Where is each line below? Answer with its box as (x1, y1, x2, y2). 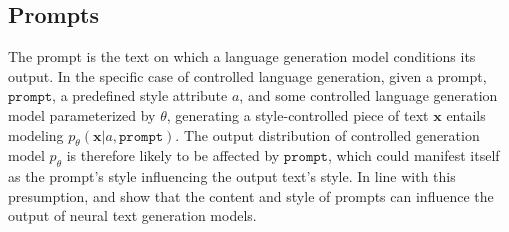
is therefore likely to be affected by (66, 145, 280, 166)
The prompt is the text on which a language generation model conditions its (8, 46, 476, 67)
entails (446, 104, 486, 125)
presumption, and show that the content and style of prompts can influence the (8, 185, 494, 206)
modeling (8, 124, 64, 145)
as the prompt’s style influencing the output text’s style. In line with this (8, 166, 456, 187)
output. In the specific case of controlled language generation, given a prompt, (8, 65, 487, 86)
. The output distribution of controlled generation (175, 124, 480, 145)
